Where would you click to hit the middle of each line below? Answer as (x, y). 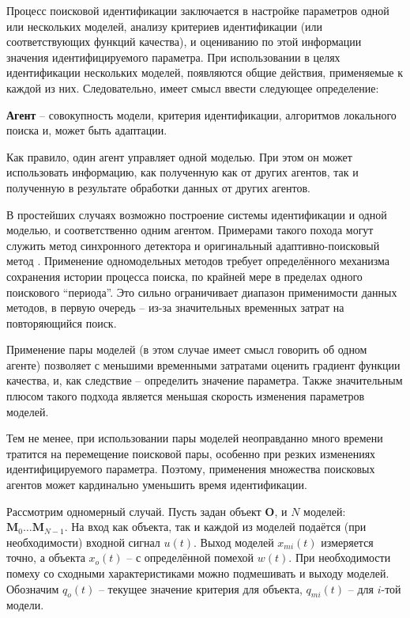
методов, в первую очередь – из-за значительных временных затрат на (175, 307)
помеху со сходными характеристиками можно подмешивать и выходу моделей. (198, 573)
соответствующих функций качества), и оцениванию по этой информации (184, 42)
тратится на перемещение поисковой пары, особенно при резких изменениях (191, 453)
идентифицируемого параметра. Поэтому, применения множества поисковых (191, 469)
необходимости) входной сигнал (83, 542)
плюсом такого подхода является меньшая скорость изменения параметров (186, 396)
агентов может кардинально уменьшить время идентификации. (157, 485)
